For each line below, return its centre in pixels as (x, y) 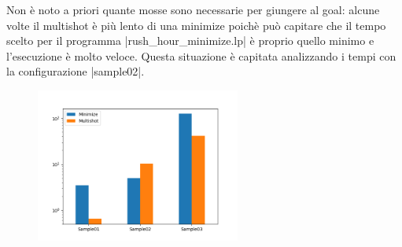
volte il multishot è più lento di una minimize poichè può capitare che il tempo (196, 25)
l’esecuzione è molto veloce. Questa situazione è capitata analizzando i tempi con (201, 55)
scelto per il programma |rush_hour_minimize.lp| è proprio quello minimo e (190, 41)
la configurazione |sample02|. (76, 71)
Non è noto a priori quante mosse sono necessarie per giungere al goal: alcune (193, 9)
